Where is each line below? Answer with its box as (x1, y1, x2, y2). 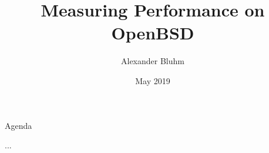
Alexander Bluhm (121, 55, 184, 67)
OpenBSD (111, 21, 194, 45)
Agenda (5, 119, 32, 131)
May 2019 (135, 74, 170, 87)
